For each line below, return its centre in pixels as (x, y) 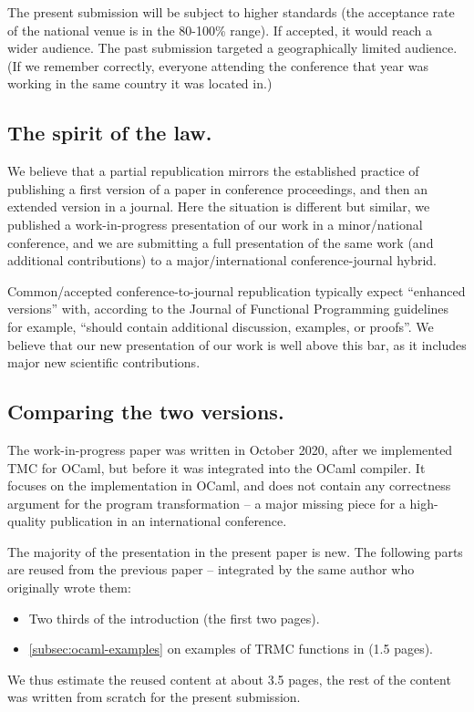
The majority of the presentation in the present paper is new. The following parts (235, 551)
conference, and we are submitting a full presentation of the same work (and (221, 242)
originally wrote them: (69, 588)
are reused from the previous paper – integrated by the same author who (211, 569)
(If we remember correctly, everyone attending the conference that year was (218, 65)
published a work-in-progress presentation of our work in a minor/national (215, 224)
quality (27, 521)
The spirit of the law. (110, 133)
